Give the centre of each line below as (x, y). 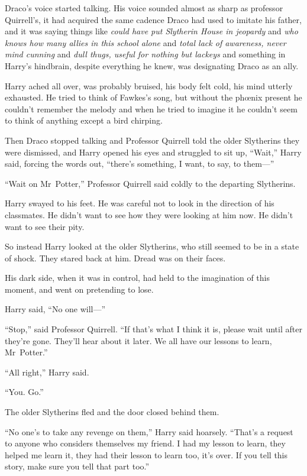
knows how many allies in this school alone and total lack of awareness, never (146, 42)
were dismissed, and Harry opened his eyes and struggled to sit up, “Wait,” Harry (153, 152)
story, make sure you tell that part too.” (77, 466)
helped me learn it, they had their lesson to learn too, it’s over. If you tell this (146, 454)
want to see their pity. (45, 226)
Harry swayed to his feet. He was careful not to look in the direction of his (140, 203)
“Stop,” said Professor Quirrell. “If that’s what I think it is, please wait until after (153, 329)
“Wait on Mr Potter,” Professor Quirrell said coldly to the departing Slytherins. (150, 183)
